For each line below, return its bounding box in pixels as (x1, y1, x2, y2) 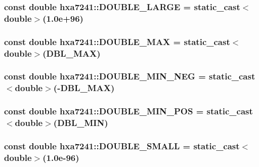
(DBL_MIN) (53, 116, 108, 129)
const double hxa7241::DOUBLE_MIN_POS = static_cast (4, 105, 253, 117)
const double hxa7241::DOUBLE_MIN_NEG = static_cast (4, 70, 255, 82)
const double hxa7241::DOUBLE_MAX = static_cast (4, 35, 230, 48)
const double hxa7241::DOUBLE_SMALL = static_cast (4, 139, 240, 152)
